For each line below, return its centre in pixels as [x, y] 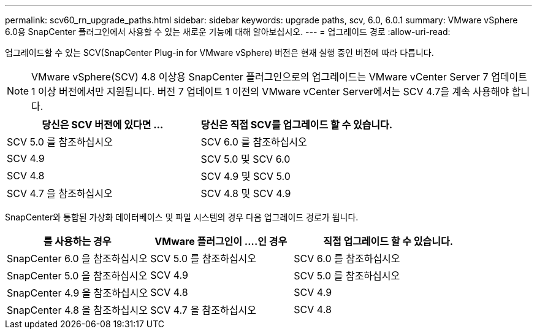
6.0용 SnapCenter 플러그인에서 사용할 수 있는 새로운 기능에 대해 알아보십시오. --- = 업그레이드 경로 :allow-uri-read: [228, 32]
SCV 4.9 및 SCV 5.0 [246, 176]
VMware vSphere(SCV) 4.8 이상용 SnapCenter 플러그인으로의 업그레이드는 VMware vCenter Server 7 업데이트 [280, 77]
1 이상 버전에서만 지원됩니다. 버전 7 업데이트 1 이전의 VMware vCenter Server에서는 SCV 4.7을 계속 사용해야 [270, 91]
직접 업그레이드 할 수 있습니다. [388, 241]
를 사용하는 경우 [77, 241]
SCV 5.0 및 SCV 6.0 [246, 159]
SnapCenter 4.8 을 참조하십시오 [77, 310]
